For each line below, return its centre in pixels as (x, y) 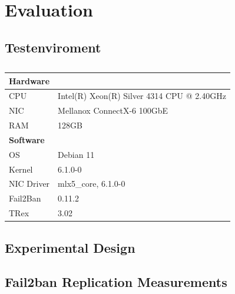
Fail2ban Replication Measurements (116, 282)
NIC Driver (29, 184)
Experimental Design (70, 247)
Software (27, 139)
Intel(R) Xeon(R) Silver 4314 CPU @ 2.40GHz (142, 96)
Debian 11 (76, 154)
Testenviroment (53, 47)
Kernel (21, 169)
